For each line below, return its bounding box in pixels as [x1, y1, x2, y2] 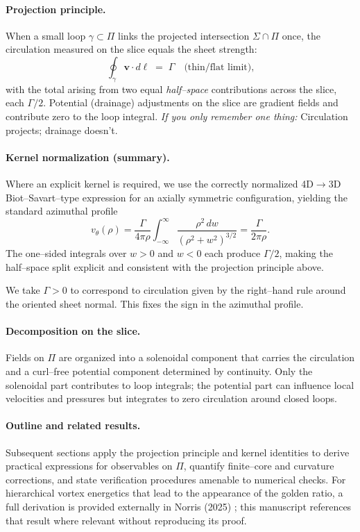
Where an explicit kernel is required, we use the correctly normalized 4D [6, 176, 314, 190]
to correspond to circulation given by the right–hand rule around [70, 283, 346, 297]
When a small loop [6, 28, 86, 42]
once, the [282, 28, 320, 42]
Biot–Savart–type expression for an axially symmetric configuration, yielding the [6, 190, 348, 204]
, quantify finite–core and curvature [183, 458, 334, 473]
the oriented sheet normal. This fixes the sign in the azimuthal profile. [6, 297, 304, 310]
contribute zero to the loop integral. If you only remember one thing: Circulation [6, 108, 348, 123]
